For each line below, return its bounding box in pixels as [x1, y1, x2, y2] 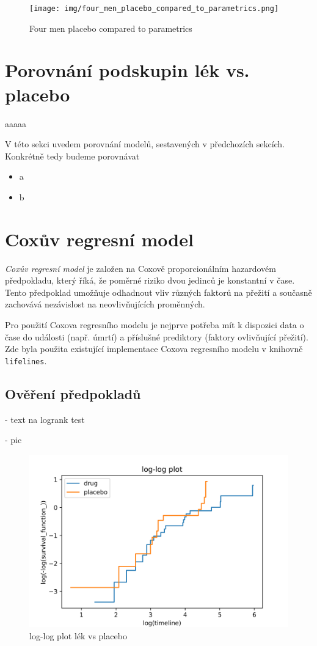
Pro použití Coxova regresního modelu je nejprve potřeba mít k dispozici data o [5, 318, 304, 331]
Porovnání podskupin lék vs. [5, 57, 250, 83]
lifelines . [5, 354, 47, 367]
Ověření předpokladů [5, 384, 141, 403]
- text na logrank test [5, 413, 85, 425]
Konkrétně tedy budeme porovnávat [5, 149, 140, 162]
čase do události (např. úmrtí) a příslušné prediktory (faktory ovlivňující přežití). [5, 330, 308, 343]
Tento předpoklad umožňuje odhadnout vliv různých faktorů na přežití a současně [5, 285, 312, 298]
